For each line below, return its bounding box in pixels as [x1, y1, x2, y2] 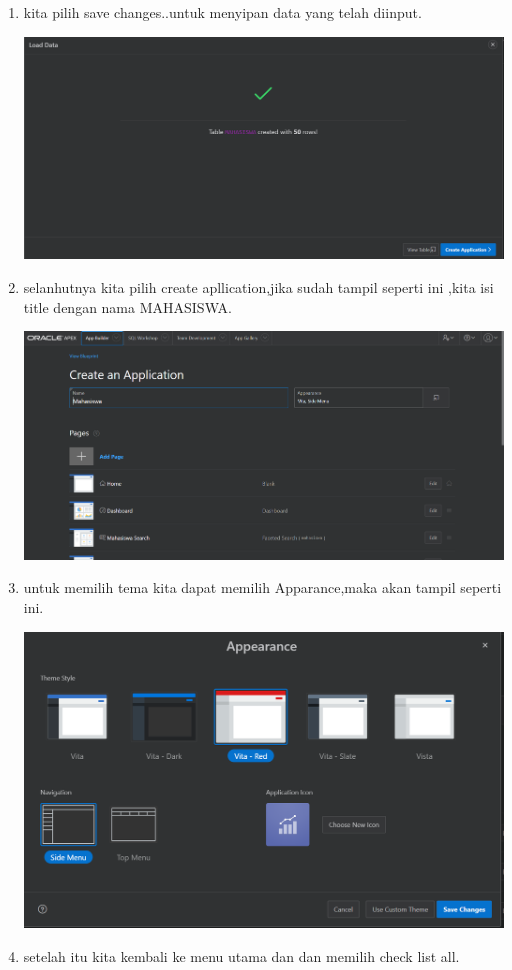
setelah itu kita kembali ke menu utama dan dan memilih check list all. [23, 945, 460, 966]
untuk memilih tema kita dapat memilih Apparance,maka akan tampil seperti [23, 577, 502, 598]
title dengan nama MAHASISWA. [23, 296, 232, 317]
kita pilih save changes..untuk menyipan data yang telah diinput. [23, 2, 422, 22]
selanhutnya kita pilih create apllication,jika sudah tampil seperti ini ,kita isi [23, 276, 494, 297]
